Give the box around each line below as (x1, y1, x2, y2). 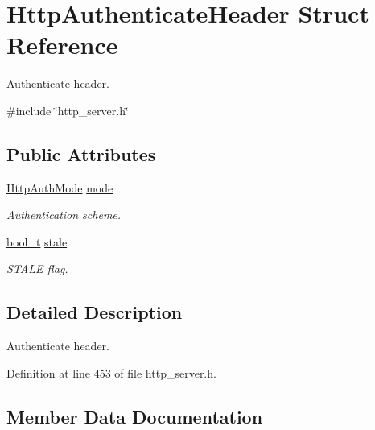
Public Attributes (6, 141, 156, 166)
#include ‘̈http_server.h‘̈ (6, 101, 129, 118)
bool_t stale (6, 233, 68, 250)
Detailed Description (6, 300, 183, 325)
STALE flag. (6, 260, 68, 277)
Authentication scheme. (6, 206, 122, 223)
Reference (6, 28, 118, 61)
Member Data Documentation (6, 403, 263, 428)
